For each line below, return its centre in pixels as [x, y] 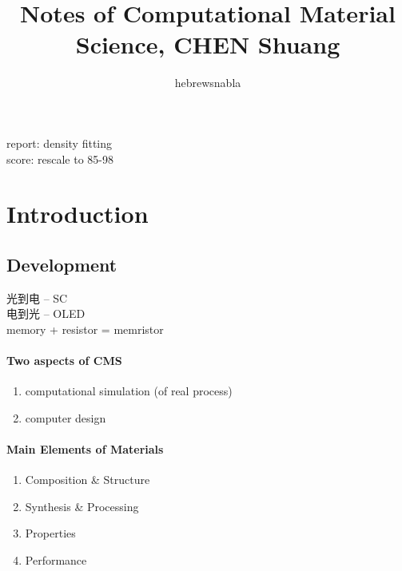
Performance [56, 560]
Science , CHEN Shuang [208, 44]
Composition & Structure [88, 480]
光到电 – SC [37, 297]
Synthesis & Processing [82, 506]
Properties [50, 533]
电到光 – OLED [46, 313]
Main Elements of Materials [85, 449]
